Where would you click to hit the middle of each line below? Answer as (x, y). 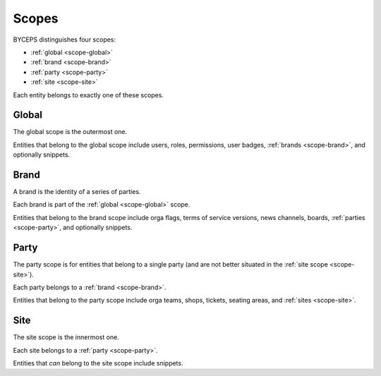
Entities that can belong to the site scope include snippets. (98, 363)
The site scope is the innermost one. (66, 337)
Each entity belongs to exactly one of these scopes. (88, 95)
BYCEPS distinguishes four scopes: (65, 40)
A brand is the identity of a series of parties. (77, 192)
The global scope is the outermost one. (70, 132)
